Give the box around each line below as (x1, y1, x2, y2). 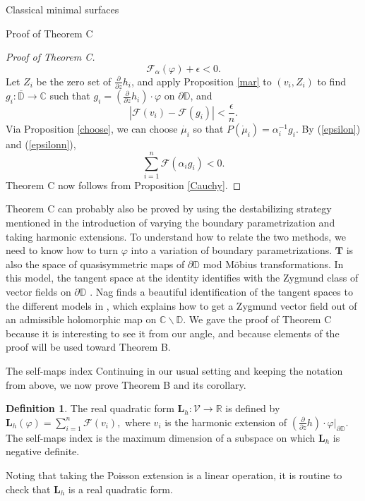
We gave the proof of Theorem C (189, 312, 332, 327)
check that (6, 481, 51, 496)
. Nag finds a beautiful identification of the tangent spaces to (90, 284, 353, 299)
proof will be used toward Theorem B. (6, 339, 171, 354)
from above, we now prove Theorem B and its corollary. (6, 377, 246, 392)
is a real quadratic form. (68, 481, 173, 496)
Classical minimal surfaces (6, 2, 119, 16)
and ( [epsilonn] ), (6, 137, 76, 152)
